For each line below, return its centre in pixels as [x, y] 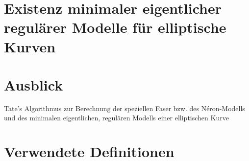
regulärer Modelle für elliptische [115, 27]
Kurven [30, 46]
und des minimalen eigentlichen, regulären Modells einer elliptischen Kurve [116, 118]
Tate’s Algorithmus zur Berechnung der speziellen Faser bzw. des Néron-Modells [124, 108]
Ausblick [34, 84]
